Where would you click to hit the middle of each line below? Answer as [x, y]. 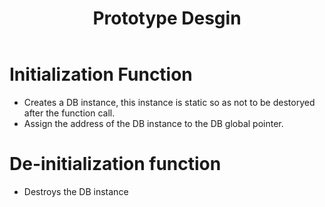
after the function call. [69, 113]
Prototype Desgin [167, 18]
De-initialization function [115, 164]
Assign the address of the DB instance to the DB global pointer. [153, 123]
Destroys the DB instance [76, 191]
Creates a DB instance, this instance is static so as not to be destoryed [169, 102]
